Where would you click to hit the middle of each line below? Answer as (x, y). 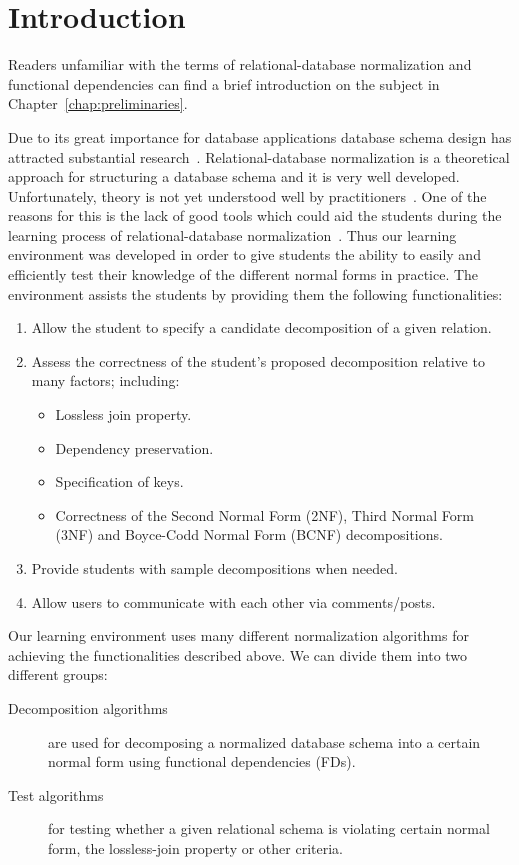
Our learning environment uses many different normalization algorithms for (238, 635)
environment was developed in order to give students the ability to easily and (244, 254)
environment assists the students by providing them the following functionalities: (255, 293)
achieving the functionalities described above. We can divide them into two (238, 654)
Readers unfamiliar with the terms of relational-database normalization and (240, 64)
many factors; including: (105, 380)
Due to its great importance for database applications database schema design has (260, 136)
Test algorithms (56, 794)
